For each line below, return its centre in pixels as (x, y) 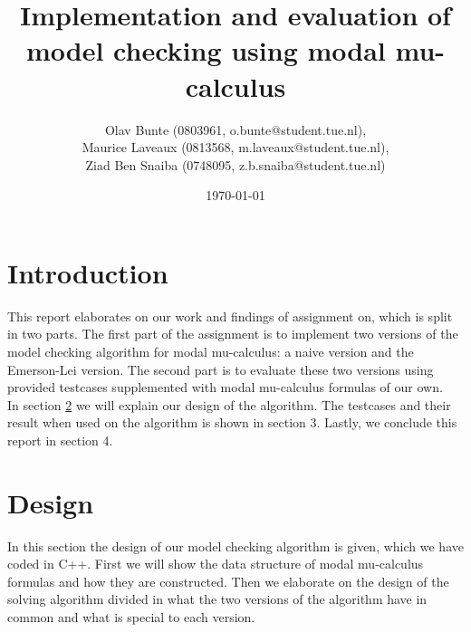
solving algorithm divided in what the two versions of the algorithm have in (217, 599)
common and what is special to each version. (131, 617)
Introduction (88, 272)
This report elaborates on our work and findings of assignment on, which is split (230, 316)
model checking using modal (206, 50)
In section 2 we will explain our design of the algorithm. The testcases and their (229, 404)
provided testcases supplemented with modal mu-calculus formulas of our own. (225, 387)
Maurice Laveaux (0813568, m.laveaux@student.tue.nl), (235, 147)
